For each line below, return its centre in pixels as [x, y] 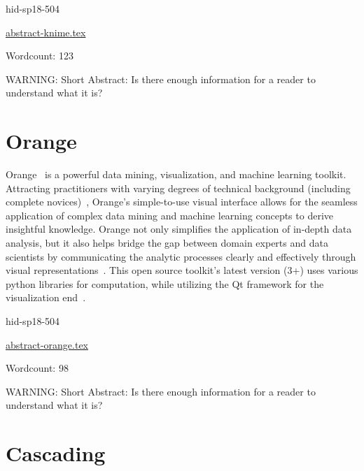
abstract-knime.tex [46, 32]
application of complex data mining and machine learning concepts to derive [170, 215]
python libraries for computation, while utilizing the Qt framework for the [165, 283]
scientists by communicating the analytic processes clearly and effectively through [181, 256]
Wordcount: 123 [40, 56]
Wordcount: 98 [37, 368]
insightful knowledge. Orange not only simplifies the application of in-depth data [179, 229]
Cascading [56, 453]
